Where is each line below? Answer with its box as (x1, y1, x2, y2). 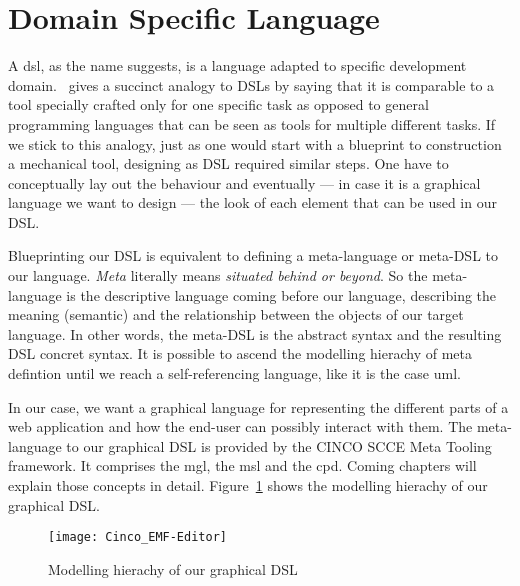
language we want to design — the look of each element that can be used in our (8, 192, 497, 213)
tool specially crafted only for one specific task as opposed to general (8, 94, 429, 115)
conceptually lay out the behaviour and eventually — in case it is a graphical (8, 172, 481, 193)
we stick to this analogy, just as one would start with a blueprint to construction (8, 133, 502, 154)
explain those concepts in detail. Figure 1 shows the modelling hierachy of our (8, 475, 488, 495)
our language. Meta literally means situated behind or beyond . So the (8, 265, 428, 286)
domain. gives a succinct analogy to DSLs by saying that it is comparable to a (8, 74, 495, 95)
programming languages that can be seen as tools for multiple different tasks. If (8, 113, 496, 134)
